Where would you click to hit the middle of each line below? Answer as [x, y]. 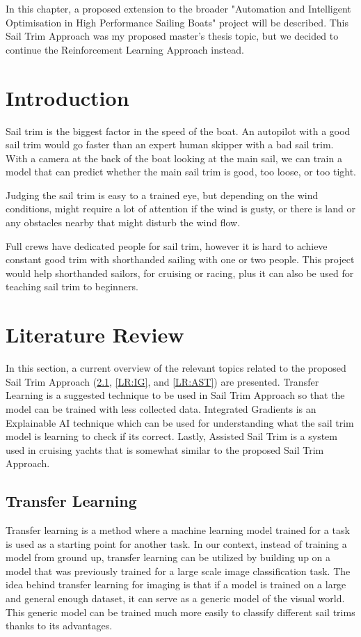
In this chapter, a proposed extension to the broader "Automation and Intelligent [178, 8]
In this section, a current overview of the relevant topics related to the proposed [176, 368]
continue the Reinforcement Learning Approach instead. [125, 49]
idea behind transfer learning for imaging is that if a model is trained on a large [176, 584]
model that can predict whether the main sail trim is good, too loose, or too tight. [181, 172]
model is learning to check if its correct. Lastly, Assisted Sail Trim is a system [171, 436]
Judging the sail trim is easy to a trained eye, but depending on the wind [162, 195]
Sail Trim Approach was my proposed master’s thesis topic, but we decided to [172, 36]
